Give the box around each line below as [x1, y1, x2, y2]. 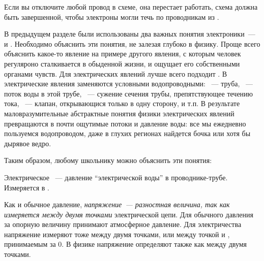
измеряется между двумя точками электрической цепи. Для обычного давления [4, 209, 253, 219]
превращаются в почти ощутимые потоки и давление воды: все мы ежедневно [4, 118, 246, 128]
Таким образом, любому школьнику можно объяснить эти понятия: [4, 155, 212, 166]
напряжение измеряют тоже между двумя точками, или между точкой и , [4, 229, 230, 239]
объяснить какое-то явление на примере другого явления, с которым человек [4, 48, 241, 59]
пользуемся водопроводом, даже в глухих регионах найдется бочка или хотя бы [4, 128, 251, 139]
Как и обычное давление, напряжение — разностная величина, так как [4, 199, 230, 210]
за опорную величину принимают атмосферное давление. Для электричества [4, 219, 242, 230]
